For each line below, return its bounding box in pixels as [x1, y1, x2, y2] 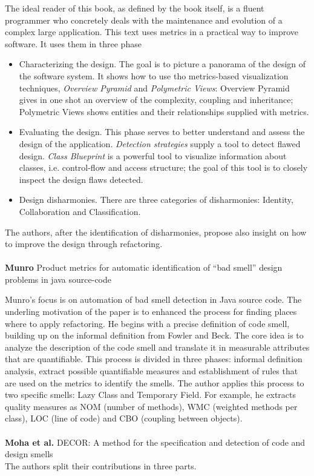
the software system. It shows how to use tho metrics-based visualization [19, 69, 289, 82]
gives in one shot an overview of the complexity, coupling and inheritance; [19, 93, 293, 106]
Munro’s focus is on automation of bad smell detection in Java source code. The [5, 293, 302, 306]
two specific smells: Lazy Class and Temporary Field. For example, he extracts [5, 388, 296, 401]
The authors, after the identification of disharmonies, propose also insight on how [5, 225, 307, 238]
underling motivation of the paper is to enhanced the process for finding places [5, 305, 297, 318]
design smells [5, 448, 53, 460]
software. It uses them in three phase [5, 37, 142, 50]
